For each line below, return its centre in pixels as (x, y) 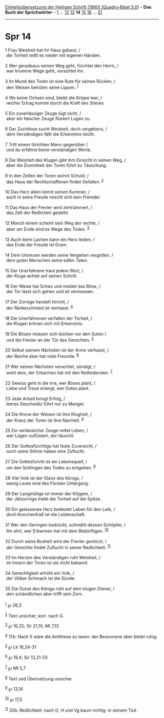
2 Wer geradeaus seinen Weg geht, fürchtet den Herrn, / (62, 65)
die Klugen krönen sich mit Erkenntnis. (45, 323)
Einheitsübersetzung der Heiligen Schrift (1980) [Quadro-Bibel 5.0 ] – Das (78, 7)
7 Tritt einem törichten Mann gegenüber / (46, 144)
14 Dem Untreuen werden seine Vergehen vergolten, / (59, 255)
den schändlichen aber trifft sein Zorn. (45, 594)
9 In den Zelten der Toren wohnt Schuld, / (47, 175)
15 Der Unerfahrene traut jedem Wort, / (44, 270)
